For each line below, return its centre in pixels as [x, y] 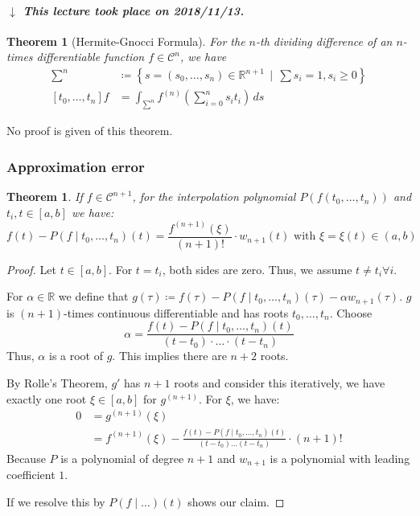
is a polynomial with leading [340, 458]
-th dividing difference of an [324, 41]
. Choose [351, 312]
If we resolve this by [56, 502]
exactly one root [47, 398]
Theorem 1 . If [45, 197]
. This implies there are [169, 356]
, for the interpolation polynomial [214, 197]
